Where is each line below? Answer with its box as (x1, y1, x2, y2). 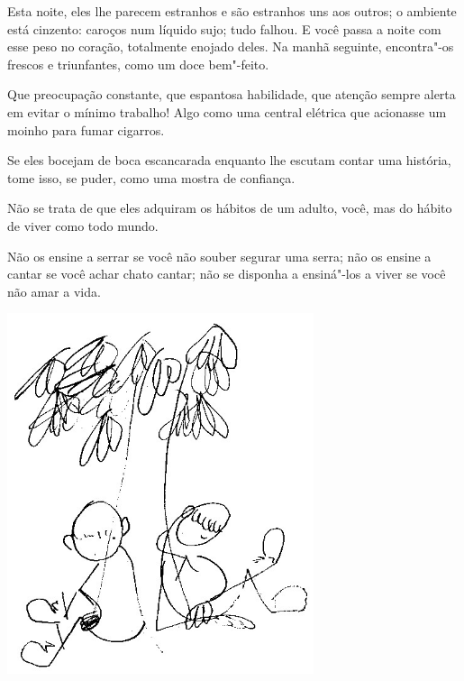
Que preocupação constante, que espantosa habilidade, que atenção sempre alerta (7, 85, 456, 104)
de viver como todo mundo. (7, 216, 159, 235)
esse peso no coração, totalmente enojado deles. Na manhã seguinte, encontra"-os (7, 37, 454, 56)
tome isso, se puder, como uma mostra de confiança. (7, 168, 296, 187)
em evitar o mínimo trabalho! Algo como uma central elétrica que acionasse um (7, 102, 447, 121)
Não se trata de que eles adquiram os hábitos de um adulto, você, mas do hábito (7, 198, 452, 217)
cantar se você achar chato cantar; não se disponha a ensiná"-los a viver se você (7, 264, 446, 283)
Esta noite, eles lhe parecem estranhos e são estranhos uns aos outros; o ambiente (7, 2, 457, 20)
